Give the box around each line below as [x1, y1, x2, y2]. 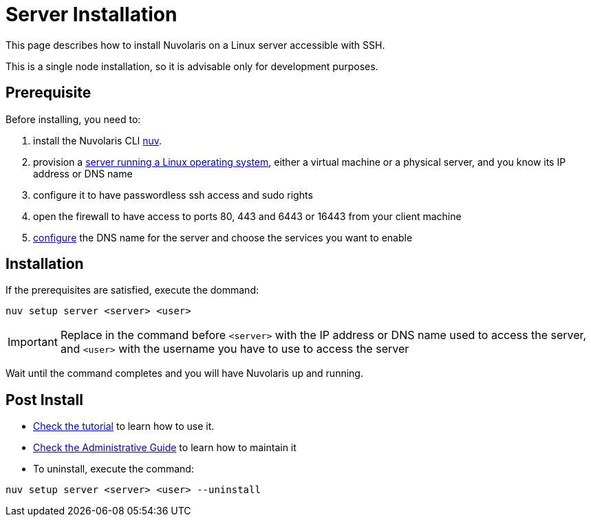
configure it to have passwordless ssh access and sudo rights [33, 188, 313, 201]
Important [8, 335, 58, 349]
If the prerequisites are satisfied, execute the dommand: [6, 284, 259, 296]
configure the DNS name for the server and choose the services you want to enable [33, 231, 413, 243]
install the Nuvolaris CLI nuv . [33, 134, 162, 146]
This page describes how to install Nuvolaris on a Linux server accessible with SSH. [6, 39, 385, 51]
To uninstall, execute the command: [33, 463, 194, 475]
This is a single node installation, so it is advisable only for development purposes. [6, 60, 378, 72]
